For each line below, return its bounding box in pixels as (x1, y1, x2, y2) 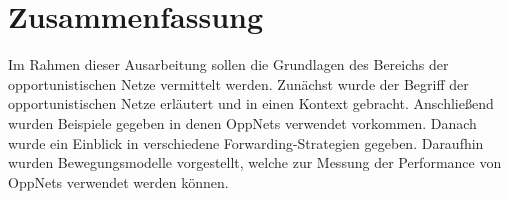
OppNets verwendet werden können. (8, 171, 229, 192)
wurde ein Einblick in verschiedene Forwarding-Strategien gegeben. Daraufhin (8, 132, 484, 153)
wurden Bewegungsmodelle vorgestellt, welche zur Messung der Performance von (8, 152, 502, 173)
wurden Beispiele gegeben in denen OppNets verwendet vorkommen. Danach (8, 112, 477, 133)
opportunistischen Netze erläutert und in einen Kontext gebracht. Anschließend (8, 93, 494, 114)
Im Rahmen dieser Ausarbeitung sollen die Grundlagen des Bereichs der (8, 54, 449, 75)
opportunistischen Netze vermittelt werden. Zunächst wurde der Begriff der (8, 73, 469, 94)
